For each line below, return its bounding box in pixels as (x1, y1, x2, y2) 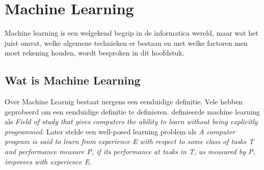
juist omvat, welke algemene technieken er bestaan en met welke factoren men (5, 37, 248, 48)
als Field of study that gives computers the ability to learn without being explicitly (5, 116, 258, 127)
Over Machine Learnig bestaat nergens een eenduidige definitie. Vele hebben (5, 96, 243, 107)
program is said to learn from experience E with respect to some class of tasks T (5, 136, 254, 147)
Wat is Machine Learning (5, 72, 141, 88)
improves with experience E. (5, 156, 92, 166)
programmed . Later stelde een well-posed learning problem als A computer (5, 126, 235, 136)
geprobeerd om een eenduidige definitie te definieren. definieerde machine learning (5, 106, 260, 117)
